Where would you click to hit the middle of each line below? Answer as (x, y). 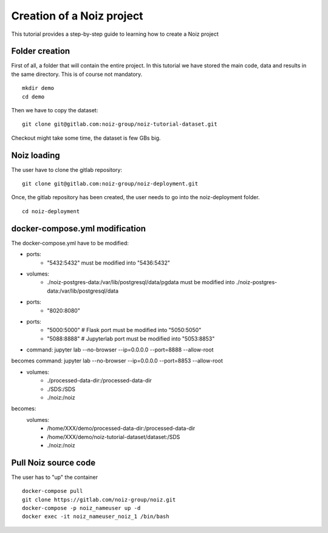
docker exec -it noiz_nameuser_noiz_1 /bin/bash (96, 517)
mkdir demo (38, 88)
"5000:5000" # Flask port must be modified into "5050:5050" (124, 330)
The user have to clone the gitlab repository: (67, 169)
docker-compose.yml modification (78, 229)
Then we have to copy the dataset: (55, 110)
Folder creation (41, 51)
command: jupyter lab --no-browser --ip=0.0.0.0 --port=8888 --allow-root (120, 350)
